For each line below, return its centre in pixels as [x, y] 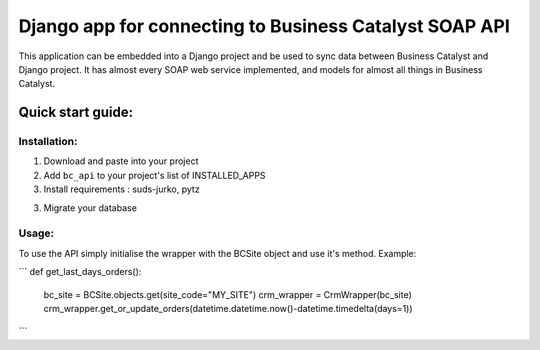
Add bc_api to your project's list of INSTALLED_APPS [154, 175]
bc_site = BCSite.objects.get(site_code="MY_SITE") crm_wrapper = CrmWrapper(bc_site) [227, 294]
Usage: [36, 233]
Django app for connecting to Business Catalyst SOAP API [264, 26]
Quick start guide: [76, 112]
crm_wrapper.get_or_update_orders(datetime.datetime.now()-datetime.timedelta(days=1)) [228, 308]
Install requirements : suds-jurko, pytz [121, 189]
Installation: [48, 142]
